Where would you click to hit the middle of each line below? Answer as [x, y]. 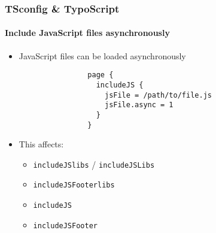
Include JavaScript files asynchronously [87, 33]
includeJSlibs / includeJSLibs [94, 164]
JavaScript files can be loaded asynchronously [102, 55]
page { [101, 75]
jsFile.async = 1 [139, 105]
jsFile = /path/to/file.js [158, 95]
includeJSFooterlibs [74, 185]
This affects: [41, 144]
